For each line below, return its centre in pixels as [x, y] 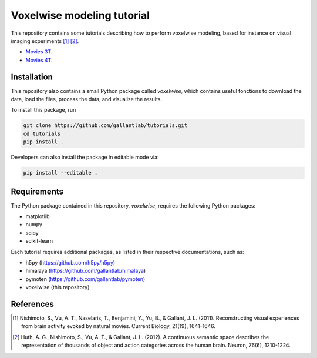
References [32, 304]
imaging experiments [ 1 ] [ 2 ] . [45, 41]
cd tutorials [42, 133]
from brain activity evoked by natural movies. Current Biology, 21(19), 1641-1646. [119, 326]
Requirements [37, 191]
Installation [32, 77]
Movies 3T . [39, 52]
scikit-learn [39, 241]
